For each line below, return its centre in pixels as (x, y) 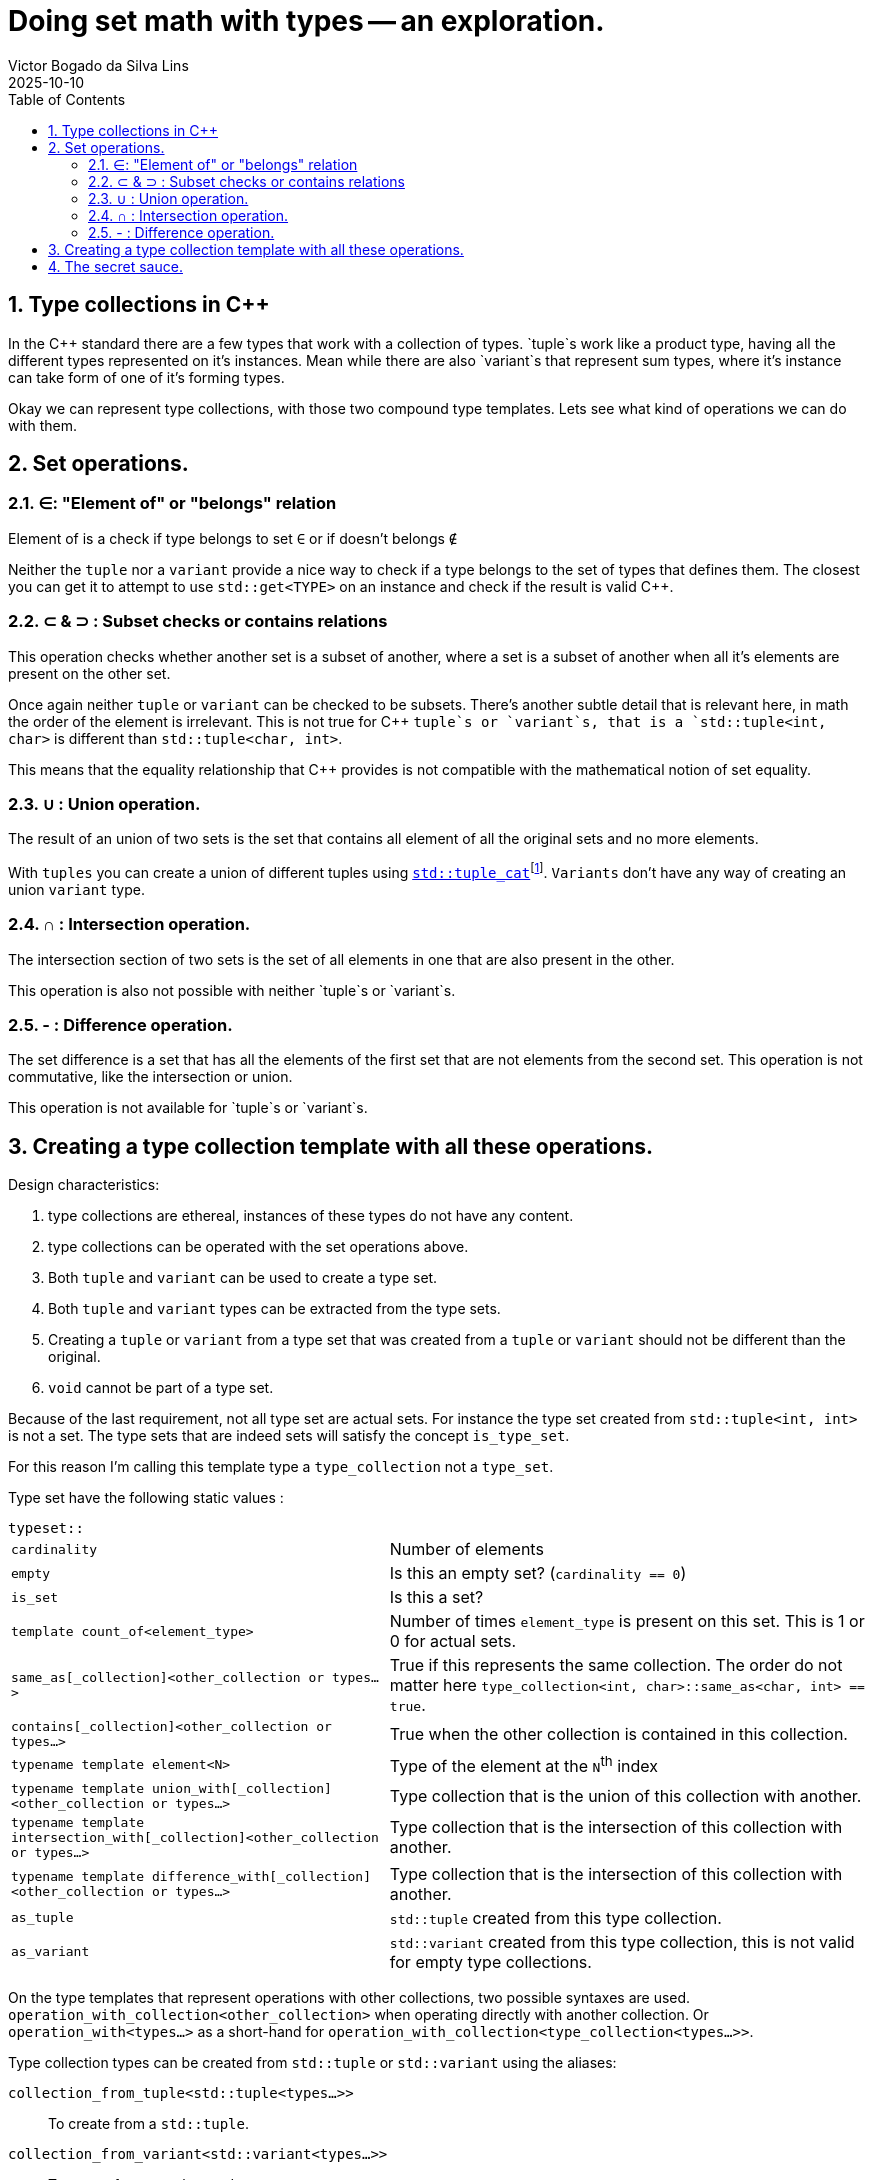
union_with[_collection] (241, 1788)
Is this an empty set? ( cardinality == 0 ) (538, 1573)
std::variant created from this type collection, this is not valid (622, 1941)
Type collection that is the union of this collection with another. (625, 1795)
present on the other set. (89, 673)
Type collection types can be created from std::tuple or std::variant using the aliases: (312, 2062)
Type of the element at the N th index (524, 1765)
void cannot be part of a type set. (161, 1388)
